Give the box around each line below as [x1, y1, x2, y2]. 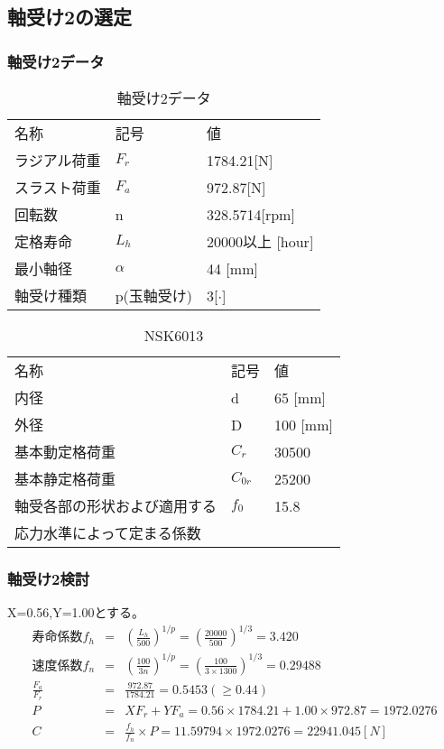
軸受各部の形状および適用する [14, 495, 217, 516]
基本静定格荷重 [14, 468, 116, 489]
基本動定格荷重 [14, 441, 116, 462]
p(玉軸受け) [115, 285, 193, 306]
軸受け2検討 [7, 567, 90, 589]
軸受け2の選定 [7, 3, 133, 31]
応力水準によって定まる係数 [14, 522, 201, 543]
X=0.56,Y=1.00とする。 [7, 603, 145, 622]
